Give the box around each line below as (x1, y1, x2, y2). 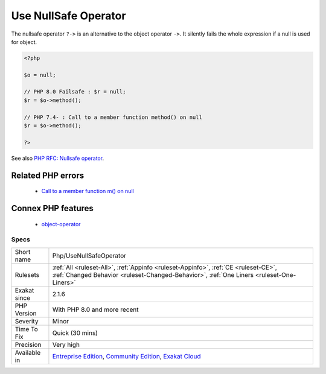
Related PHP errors (11, 170, 85, 180)
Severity (14, 317, 39, 325)
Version (14, 309, 37, 317)
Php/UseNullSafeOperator (52, 251, 127, 259)
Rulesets (14, 270, 39, 279)
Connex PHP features (11, 203, 94, 214)
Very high (52, 340, 80, 349)
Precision (14, 340, 42, 349)
